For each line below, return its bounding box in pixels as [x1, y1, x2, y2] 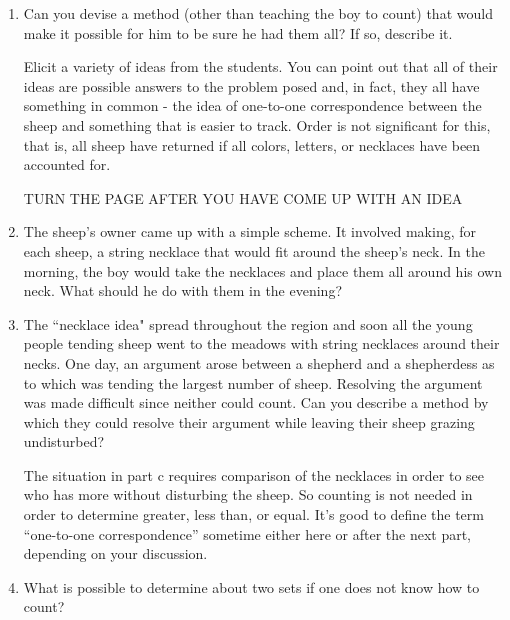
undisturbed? [23, 431, 105, 452]
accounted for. [23, 154, 111, 175]
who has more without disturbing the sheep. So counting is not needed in [23, 484, 473, 505]
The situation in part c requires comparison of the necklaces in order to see [23, 464, 485, 485]
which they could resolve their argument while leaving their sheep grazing [23, 411, 475, 432]
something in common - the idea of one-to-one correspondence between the [23, 95, 482, 116]
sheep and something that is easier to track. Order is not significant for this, [23, 114, 491, 135]
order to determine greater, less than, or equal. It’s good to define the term [23, 504, 484, 525]
